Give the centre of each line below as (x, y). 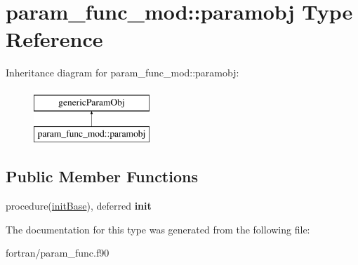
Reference (54, 39)
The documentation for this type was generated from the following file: (158, 229)
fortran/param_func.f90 (58, 253)
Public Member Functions (102, 176)
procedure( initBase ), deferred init (79, 206)
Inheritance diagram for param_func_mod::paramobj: (122, 73)
